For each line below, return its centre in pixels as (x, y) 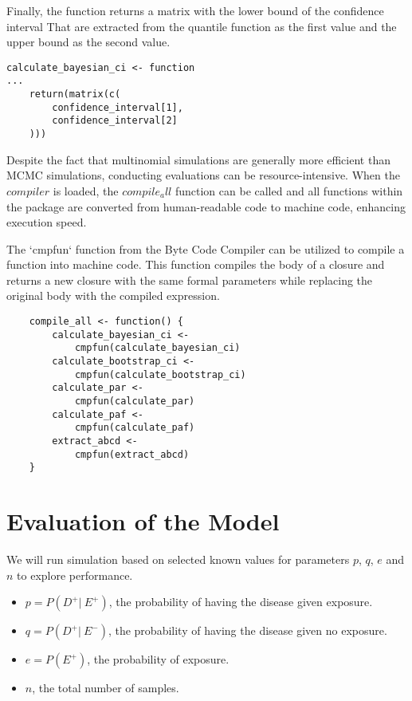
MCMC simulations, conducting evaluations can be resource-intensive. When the (203, 175)
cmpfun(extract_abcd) (132, 454)
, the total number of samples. (106, 688)
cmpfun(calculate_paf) (135, 428)
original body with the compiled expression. (113, 295)
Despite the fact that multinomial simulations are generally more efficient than (198, 159)
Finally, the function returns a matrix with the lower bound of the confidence (195, 10)
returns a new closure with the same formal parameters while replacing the (190, 280)
